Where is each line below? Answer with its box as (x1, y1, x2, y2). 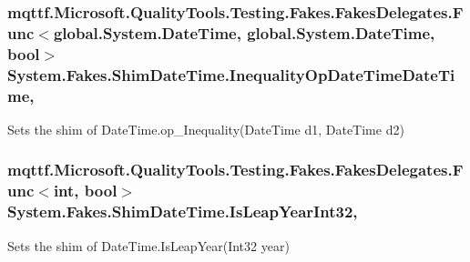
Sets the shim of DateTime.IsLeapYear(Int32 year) (7, 236, 290, 255)
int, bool (53, 179, 117, 202)
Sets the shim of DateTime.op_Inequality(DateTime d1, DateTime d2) (7, 119, 404, 138)
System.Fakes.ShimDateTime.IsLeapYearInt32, (7, 200, 358, 223)
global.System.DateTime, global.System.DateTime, (53, 21, 435, 44)
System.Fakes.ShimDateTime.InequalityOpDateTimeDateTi (7, 63, 455, 86)
